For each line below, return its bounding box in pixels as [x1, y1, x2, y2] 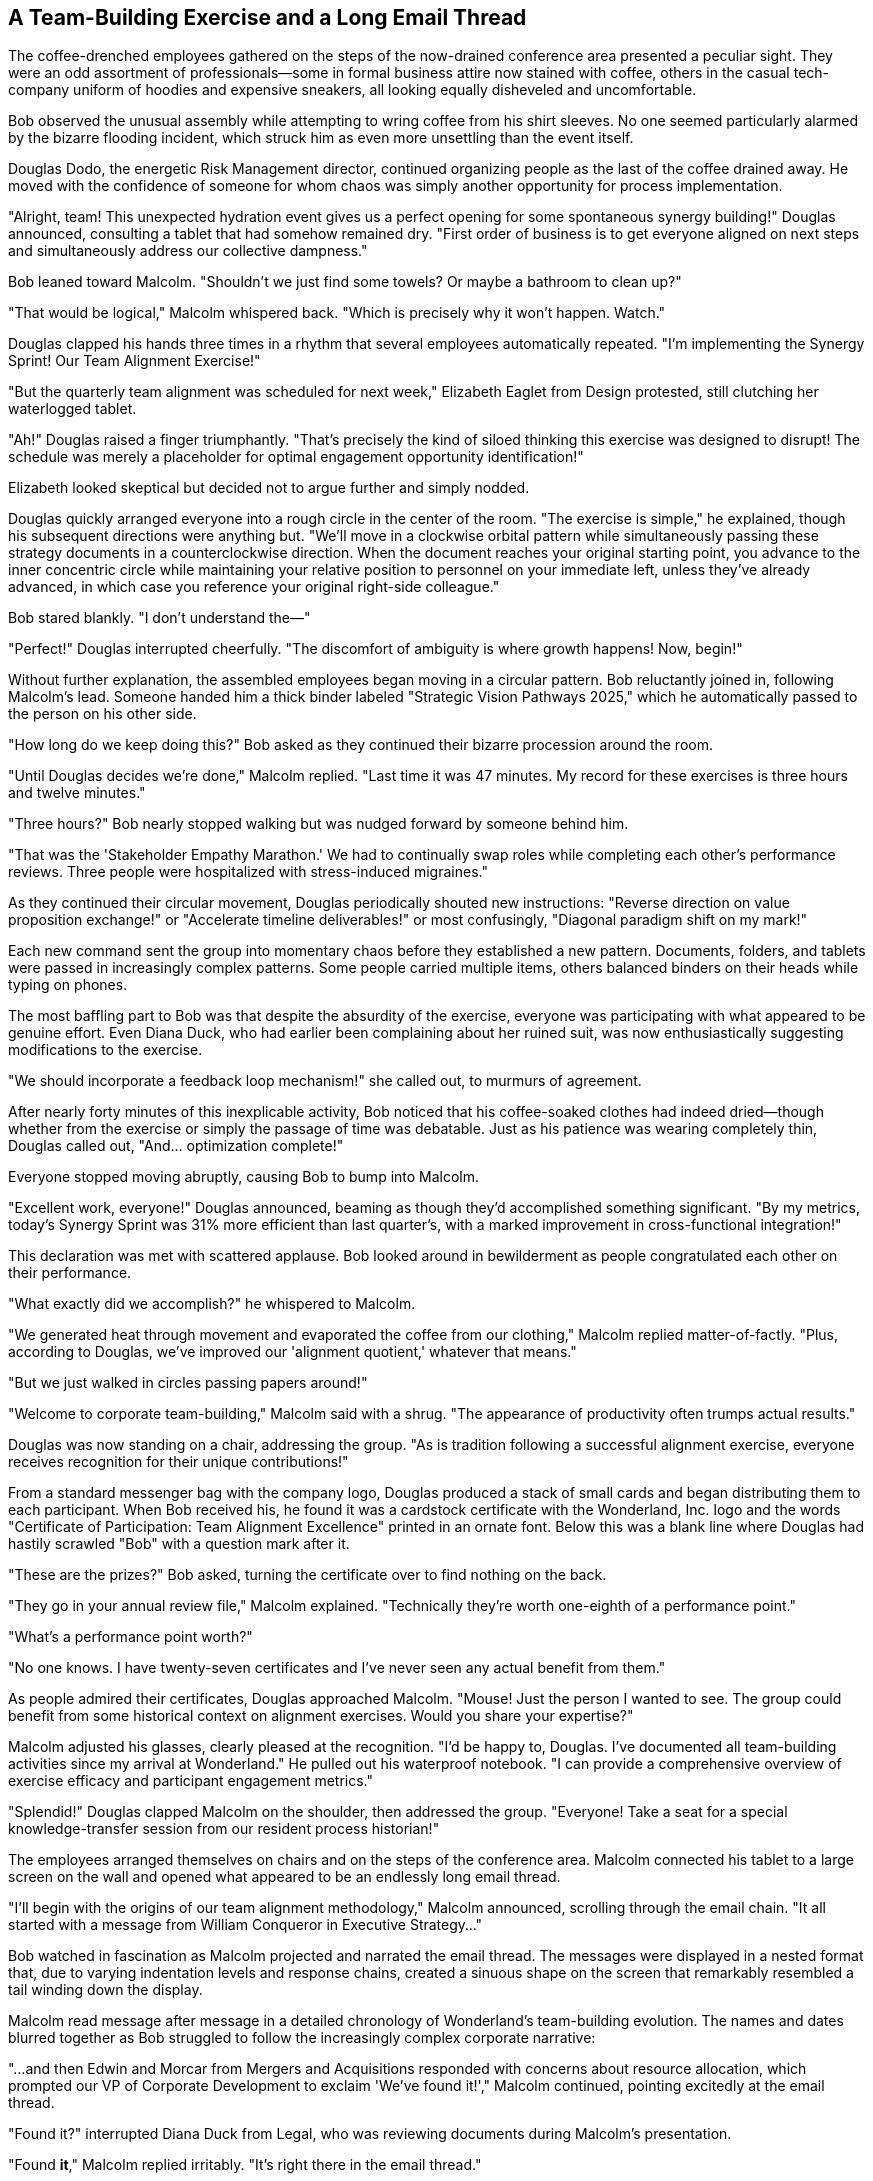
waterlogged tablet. [8, 400, 137, 418]
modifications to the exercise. [8, 1041, 203, 1059]
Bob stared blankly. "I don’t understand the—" [8, 609, 311, 627]
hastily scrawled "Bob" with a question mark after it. [8, 1535, 350, 1553]
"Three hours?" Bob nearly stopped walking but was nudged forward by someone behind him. [8, 815, 629, 833]
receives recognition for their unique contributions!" [8, 1453, 349, 1471]
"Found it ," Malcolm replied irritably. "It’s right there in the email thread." [8, 2156, 482, 2174]
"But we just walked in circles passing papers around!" [8, 1374, 368, 1392]
